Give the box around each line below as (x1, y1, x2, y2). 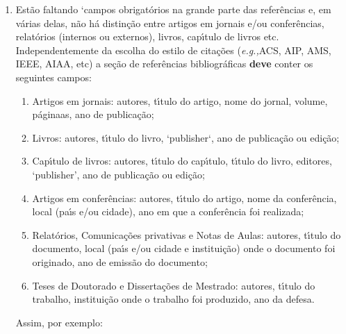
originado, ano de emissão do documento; (32, 254, 208, 269)
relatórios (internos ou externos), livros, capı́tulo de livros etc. (15, 29, 279, 44)
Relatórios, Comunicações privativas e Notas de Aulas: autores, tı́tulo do (32, 227, 341, 242)
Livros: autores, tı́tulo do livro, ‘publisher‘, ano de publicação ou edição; (32, 130, 340, 144)
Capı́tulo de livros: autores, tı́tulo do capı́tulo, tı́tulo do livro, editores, (32, 153, 332, 168)
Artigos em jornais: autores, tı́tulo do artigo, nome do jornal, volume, (32, 93, 328, 108)
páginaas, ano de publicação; (32, 107, 154, 122)
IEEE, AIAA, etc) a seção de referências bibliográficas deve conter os (15, 56, 313, 71)
